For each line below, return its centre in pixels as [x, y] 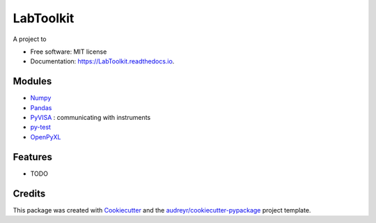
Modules [32, 81]
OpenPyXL [46, 137]
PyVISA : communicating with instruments [91, 118]
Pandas [41, 107]
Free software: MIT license [69, 52]
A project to [30, 39]
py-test [41, 127]
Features [32, 157]
